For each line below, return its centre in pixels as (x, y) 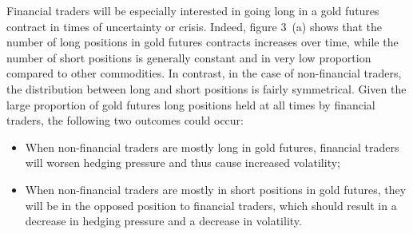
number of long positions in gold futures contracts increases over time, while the (203, 42)
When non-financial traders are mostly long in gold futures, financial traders (212, 147)
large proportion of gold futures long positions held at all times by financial (191, 104)
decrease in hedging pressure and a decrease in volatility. (163, 221)
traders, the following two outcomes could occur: (125, 120)
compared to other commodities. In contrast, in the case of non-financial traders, (204, 73)
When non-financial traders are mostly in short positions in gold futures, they (216, 189)
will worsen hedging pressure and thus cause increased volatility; (183, 163)
